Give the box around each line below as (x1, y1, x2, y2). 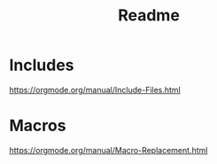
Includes (9, 55, 74, 75)
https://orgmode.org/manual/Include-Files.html (9, 84, 182, 95)
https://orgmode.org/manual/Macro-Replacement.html (9, 144, 208, 155)
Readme (118, 5, 180, 26)
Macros (9, 116, 66, 136)
